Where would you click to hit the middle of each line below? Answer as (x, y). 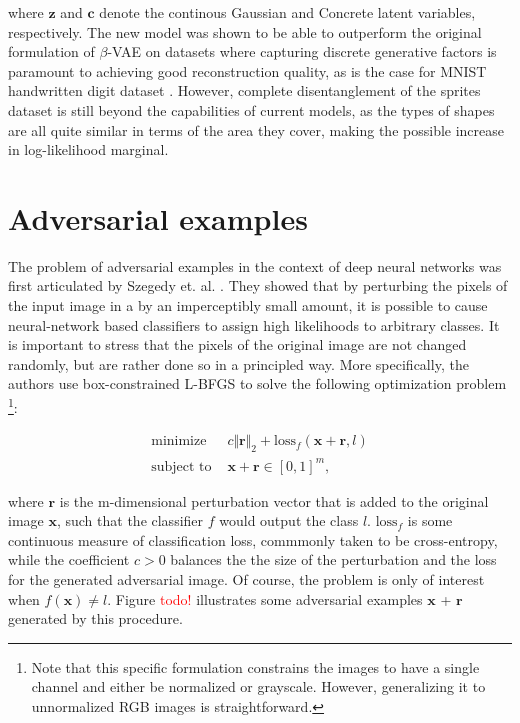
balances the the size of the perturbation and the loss (333, 559)
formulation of (51, 51)
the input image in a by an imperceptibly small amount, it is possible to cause (248, 305)
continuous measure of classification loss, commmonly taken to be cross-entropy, (253, 539)
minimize (179, 441)
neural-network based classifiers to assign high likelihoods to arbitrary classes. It (254, 324)
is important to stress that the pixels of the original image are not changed (237, 344)
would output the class (289, 520)
